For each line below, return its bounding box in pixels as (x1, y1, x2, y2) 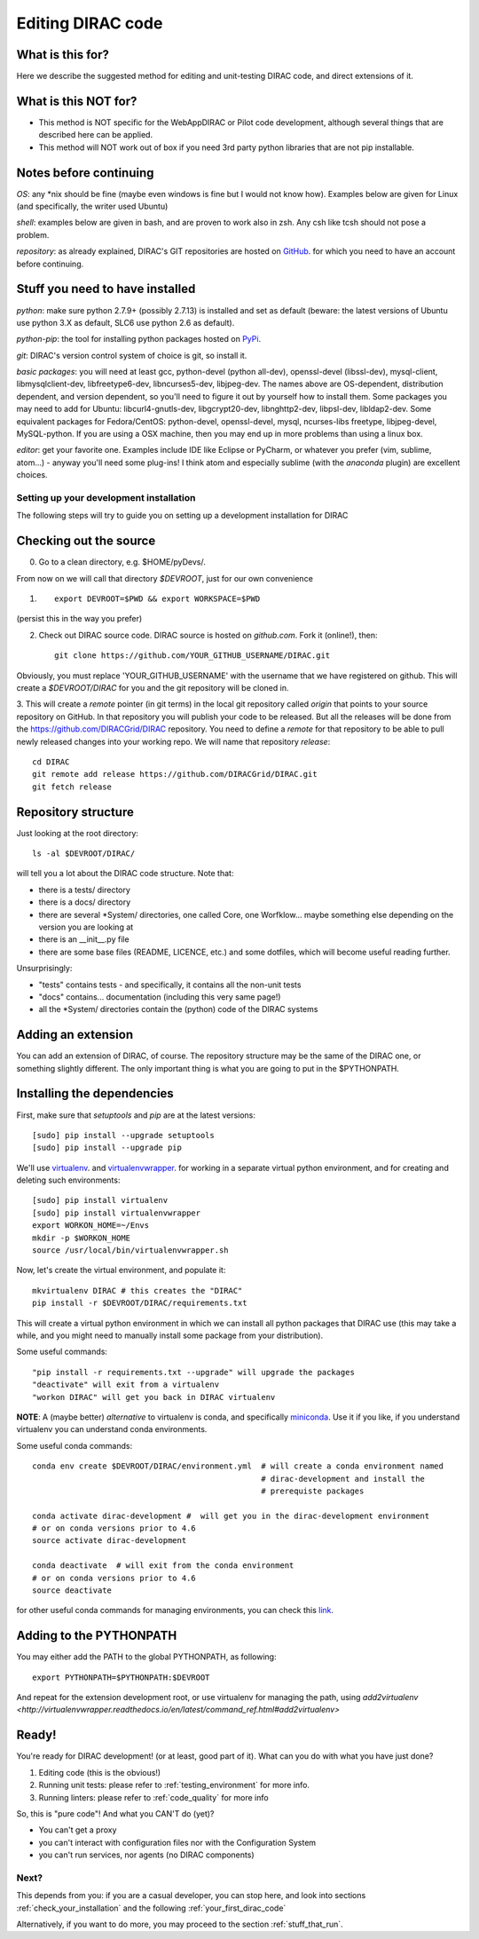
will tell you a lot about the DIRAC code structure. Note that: (16, 868, 234, 879)
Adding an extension (16, 1027, 133, 1042)
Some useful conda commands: (16, 1440, 133, 1451)
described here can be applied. (38, 130, 153, 140)
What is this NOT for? (16, 93, 137, 108)
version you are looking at (38, 922, 134, 932)
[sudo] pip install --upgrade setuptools (32, 1130, 215, 1140)
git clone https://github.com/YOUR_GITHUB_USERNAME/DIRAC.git (54, 651, 331, 661)
